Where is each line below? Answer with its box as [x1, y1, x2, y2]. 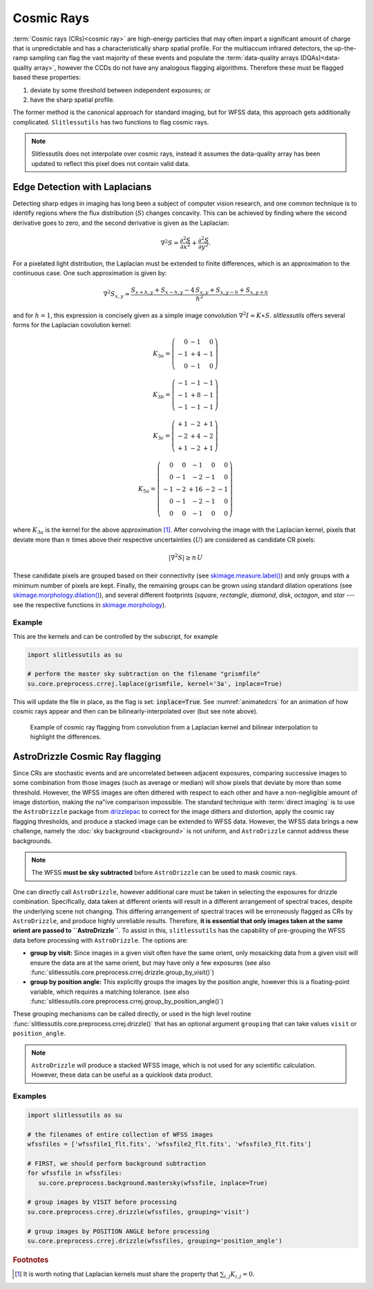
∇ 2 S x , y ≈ [103, 289, 131, 299]
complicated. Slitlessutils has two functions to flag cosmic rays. [12, 118, 209, 126]
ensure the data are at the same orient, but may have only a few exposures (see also [30, 958, 271, 967]
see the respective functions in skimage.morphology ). [12, 600, 167, 609]
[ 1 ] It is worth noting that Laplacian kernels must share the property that [15, 1270, 219, 1279]
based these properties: [12, 73, 81, 82]
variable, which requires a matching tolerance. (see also [30, 987, 190, 996]
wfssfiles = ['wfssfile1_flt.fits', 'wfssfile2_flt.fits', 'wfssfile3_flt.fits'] [27, 1140, 312, 1148]
